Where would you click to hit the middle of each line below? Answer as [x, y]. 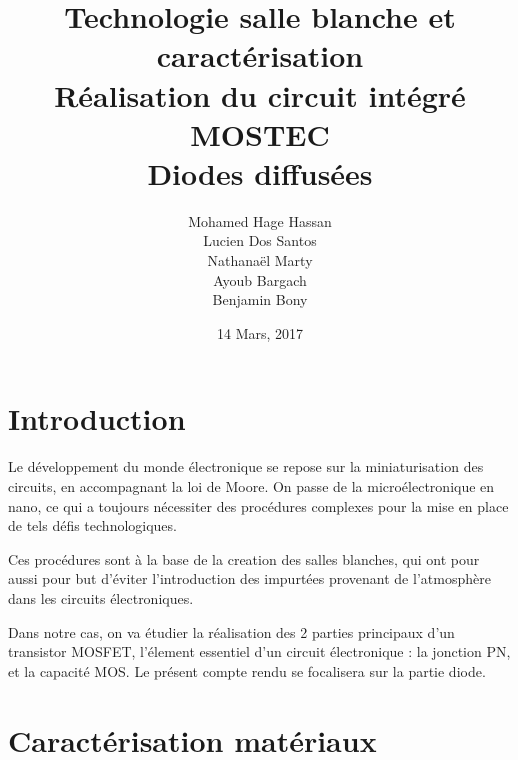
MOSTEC [260, 133]
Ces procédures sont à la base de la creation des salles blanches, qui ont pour [244, 558]
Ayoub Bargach [260, 279]
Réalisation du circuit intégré [260, 94]
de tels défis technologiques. [92, 525]
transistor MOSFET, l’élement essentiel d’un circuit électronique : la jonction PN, [259, 651]
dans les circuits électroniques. [101, 597]
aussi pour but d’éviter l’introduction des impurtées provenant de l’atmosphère [249, 578]
